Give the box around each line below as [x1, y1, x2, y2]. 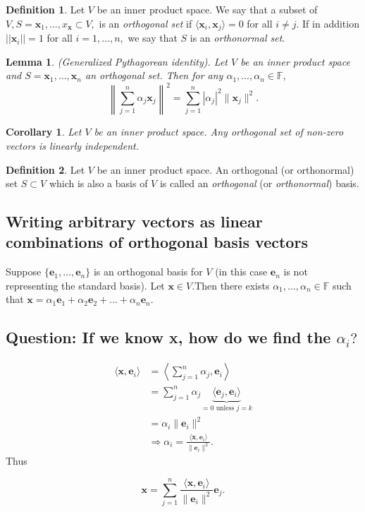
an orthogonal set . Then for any [85, 68, 223, 83]
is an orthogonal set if [99, 16, 192, 30]
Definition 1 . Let [6, 2, 85, 16]
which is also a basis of [49, 176, 148, 191]
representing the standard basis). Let [6, 278, 165, 292]
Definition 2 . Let [6, 162, 85, 177]
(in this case [215, 264, 268, 279]
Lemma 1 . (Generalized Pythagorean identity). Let [6, 54, 228, 69]
